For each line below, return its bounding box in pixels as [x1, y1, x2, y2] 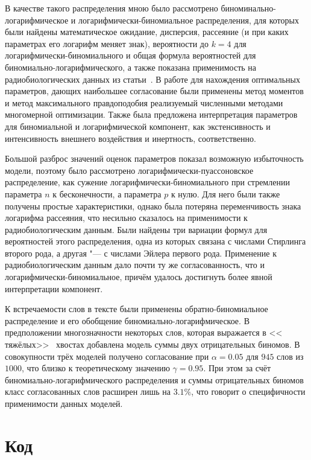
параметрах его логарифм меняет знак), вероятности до [5, 37, 209, 50]
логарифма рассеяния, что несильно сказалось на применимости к [5, 211, 248, 224]
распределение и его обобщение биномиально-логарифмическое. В [5, 314, 250, 327]
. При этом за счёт [203, 362, 271, 374]
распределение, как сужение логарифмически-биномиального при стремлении [5, 176, 290, 188]
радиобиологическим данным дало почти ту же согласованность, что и [5, 258, 265, 271]
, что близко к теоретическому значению [22, 362, 170, 374]
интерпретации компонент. [5, 282, 103, 295]
